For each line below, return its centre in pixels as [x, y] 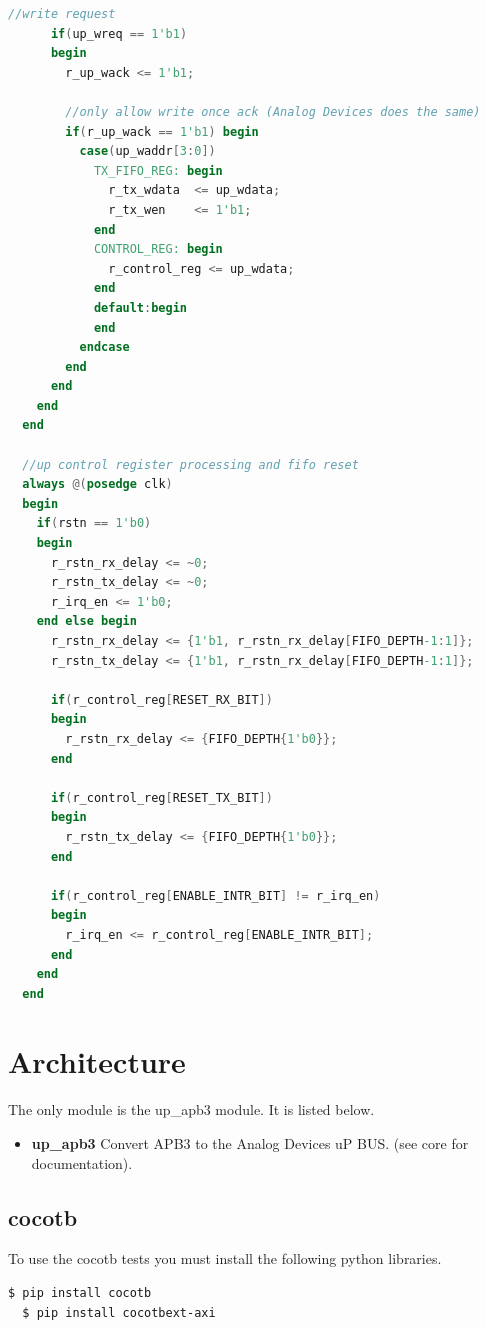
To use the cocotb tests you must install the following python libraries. [225, 1258]
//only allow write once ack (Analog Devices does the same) [273, 111]
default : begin [140, 307]
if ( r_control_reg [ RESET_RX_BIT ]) [161, 699]
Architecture [97, 1061]
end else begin [86, 621]
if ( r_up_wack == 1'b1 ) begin [162, 131]
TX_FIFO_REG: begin [158, 170]
